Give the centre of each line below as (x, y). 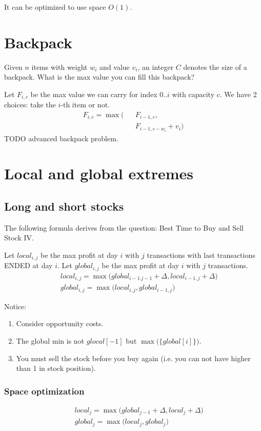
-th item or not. (85, 105)
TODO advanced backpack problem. (61, 138)
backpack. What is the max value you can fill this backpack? (99, 77)
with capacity (193, 94)
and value (115, 67)
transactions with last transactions (201, 255)
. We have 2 (238, 94)
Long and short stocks (64, 206)
